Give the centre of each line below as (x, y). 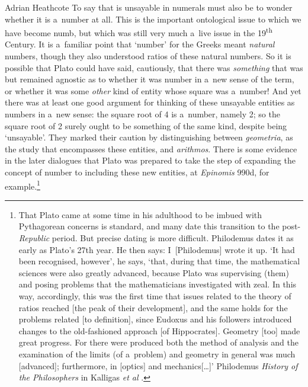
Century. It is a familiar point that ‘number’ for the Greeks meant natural (140, 44)
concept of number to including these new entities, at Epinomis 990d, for (137, 172)
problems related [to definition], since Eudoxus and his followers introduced (155, 319)
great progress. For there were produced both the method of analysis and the (158, 342)
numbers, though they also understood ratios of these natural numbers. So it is (148, 56)
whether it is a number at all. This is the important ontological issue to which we (153, 19)
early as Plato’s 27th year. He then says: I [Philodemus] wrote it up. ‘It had (157, 249)
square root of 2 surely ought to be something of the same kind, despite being (146, 125)
